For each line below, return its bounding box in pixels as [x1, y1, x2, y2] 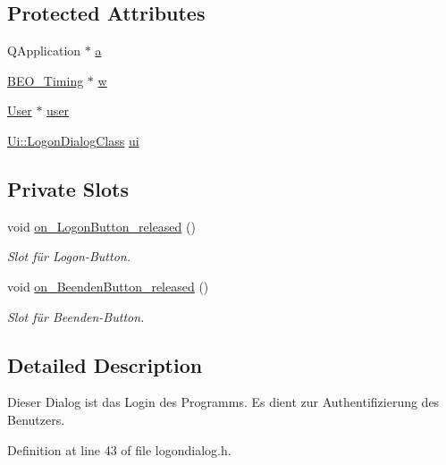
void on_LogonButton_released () [7, 216, 196, 235]
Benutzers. [7, 410, 65, 428]
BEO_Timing [7, 71, 84, 89]
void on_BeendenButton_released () [7, 276, 209, 295]
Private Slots [7, 174, 129, 202]
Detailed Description [7, 351, 203, 378]
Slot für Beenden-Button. [7, 307, 145, 325]
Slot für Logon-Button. [7, 247, 130, 266]
